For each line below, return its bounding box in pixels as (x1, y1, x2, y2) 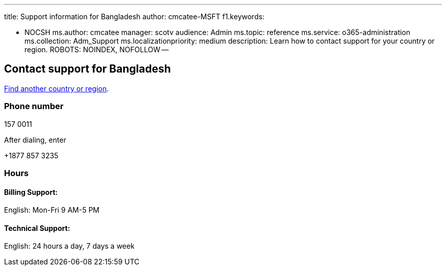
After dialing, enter (4, 135, 66, 144)
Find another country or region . (4, 84, 109, 93)
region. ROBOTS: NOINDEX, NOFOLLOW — (24, 45, 169, 54)
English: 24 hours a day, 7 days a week (4, 242, 135, 251)
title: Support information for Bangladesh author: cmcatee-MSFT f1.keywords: (4, 12, 265, 21)
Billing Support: (4, 187, 58, 196)
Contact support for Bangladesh (4, 62, 171, 76)
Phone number (4, 101, 64, 112)
